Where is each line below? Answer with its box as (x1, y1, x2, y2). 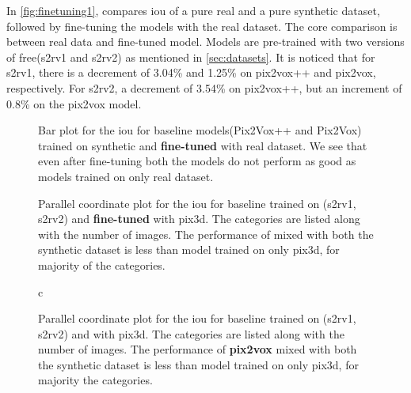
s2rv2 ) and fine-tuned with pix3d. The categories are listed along (38, 210, 360, 227)
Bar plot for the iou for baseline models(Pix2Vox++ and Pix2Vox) (38, 122, 362, 138)
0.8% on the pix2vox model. (6, 95, 142, 111)
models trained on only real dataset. (38, 168, 214, 184)
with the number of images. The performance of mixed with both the (38, 225, 374, 242)
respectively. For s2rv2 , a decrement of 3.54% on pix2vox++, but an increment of (6, 79, 402, 96)
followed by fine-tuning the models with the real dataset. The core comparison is (6, 17, 398, 34)
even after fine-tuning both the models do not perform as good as (38, 153, 356, 169)
